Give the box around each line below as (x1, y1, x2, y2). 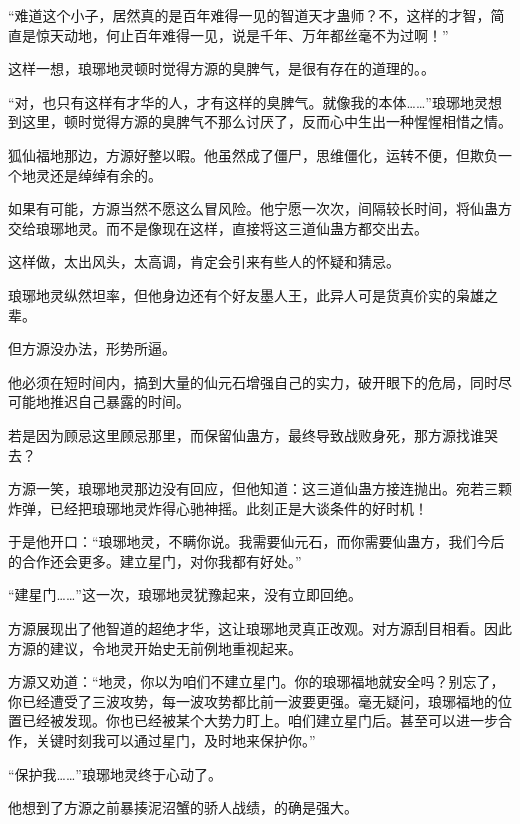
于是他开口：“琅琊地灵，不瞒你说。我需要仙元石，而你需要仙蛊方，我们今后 (8, 531, 505, 552)
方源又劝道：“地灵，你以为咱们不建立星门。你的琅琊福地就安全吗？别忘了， (8, 671, 505, 692)
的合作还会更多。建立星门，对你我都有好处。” (8, 550, 302, 571)
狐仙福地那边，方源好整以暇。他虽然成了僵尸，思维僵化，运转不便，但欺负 (8, 144, 498, 165)
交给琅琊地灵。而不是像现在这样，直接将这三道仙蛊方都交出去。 (8, 217, 428, 238)
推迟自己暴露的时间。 (49, 391, 190, 412)
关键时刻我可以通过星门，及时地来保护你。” (35, 730, 316, 751)
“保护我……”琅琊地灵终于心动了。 (8, 763, 222, 784)
